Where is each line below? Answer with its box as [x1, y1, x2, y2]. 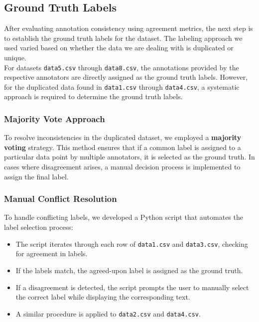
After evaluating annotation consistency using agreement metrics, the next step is [4, 23, 253, 33]
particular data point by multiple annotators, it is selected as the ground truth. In [4, 152, 255, 162]
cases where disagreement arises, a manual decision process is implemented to [4, 161, 241, 172]
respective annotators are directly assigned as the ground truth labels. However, [4, 72, 248, 82]
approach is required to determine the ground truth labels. [4, 91, 183, 102]
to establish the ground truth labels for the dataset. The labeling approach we [4, 32, 243, 43]
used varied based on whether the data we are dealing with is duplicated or [4, 42, 234, 53]
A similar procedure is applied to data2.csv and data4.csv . [15, 308, 201, 319]
